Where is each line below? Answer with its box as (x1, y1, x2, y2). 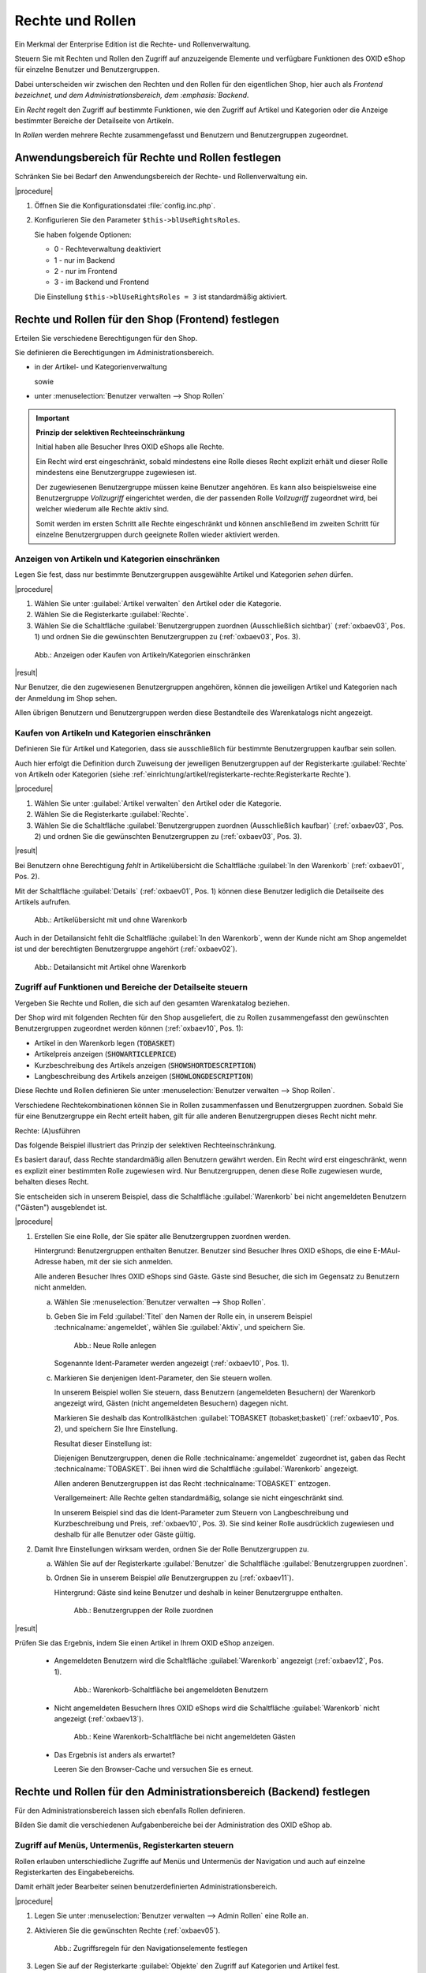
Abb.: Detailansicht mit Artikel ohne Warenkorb (34, 962, 187, 972)
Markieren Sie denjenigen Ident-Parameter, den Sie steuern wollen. (54, 1373, 272, 1383)
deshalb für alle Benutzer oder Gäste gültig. (54, 1529, 196, 1539)
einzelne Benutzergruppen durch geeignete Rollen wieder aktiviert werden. (35, 530, 280, 540)
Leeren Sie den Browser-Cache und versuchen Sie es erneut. (54, 1765, 254, 1774)
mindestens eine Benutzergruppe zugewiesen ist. (35, 468, 197, 477)
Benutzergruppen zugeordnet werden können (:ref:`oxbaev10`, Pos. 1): (14, 1024, 244, 1033)
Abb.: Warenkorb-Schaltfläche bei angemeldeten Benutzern (73, 1685, 268, 1694)
